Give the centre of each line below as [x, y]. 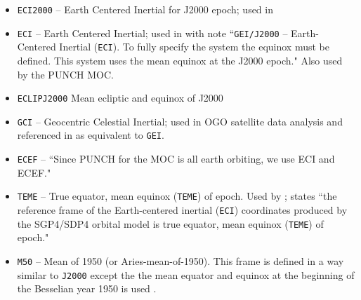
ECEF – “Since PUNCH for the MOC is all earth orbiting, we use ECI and [176, 159]
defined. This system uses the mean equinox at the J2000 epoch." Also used [180, 60]
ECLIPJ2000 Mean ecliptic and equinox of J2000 [120, 98]
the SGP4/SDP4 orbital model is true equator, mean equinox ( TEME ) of [170, 223]
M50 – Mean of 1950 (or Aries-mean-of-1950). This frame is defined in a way [180, 260]
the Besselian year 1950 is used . [87, 288]
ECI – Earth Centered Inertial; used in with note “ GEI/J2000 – [152, 33]
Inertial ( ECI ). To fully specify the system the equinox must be [194, 47]
